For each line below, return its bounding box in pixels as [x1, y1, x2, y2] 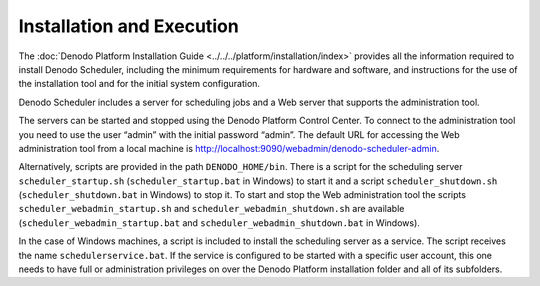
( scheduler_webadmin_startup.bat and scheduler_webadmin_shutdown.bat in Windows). [18, 216, 420, 229]
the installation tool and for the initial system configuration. [18, 78, 260, 90]
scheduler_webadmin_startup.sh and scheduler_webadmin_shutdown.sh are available [18, 203, 405, 215]
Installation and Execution [18, 15, 239, 37]
